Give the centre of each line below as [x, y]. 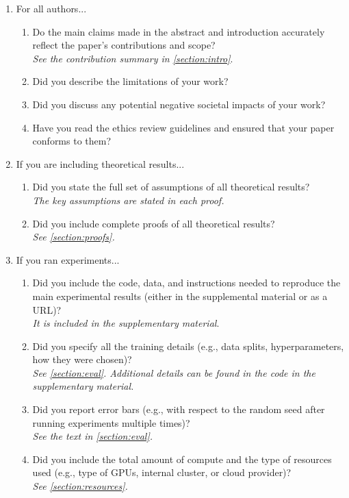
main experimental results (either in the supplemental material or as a [180, 296]
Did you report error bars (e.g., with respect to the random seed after [179, 409]
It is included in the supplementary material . [126, 323]
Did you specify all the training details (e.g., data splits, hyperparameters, [188, 346]
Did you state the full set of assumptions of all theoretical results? [171, 187]
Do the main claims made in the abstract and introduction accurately [179, 31]
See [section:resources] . [80, 486]
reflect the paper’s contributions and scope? [124, 45]
